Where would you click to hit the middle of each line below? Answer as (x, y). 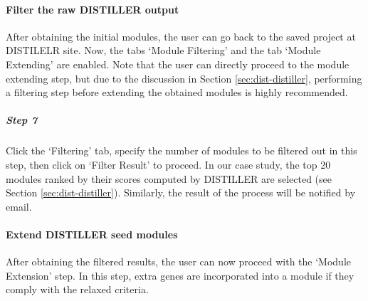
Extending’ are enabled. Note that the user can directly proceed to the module (178, 64)
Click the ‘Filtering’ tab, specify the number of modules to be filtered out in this (182, 150)
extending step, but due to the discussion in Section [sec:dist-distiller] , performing (184, 78)
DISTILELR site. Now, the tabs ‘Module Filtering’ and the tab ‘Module (163, 50)
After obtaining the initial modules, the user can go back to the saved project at (181, 36)
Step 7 (22, 120)
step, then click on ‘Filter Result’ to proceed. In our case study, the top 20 (168, 164)
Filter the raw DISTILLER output (93, 9)
